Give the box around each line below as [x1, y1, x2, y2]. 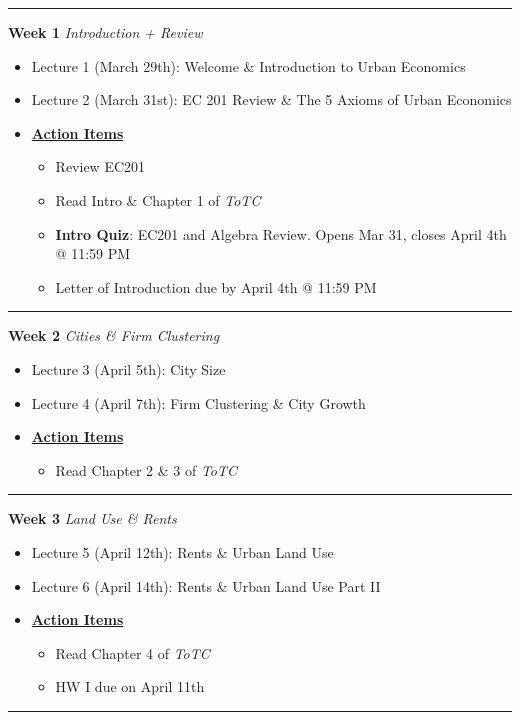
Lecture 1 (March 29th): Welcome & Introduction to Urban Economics [31, 55, 466, 76]
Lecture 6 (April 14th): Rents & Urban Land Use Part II [31, 575, 381, 596]
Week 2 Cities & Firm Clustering [8, 325, 220, 346]
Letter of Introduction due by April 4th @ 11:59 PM [55, 276, 377, 297]
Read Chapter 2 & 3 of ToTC [55, 459, 238, 480]
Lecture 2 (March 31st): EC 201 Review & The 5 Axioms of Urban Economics [31, 89, 512, 110]
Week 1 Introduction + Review [8, 22, 203, 42]
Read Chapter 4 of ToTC [55, 642, 210, 663]
